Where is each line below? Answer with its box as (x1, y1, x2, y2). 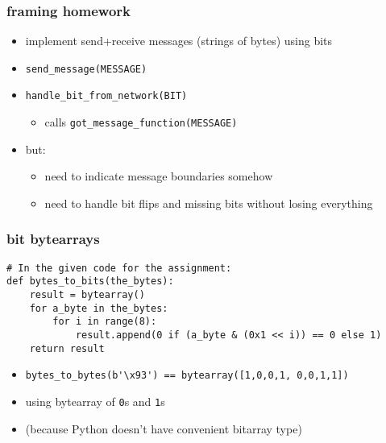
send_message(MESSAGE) (25, 63, 147, 75)
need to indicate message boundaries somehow (44, 168, 273, 184)
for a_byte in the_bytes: (29, 302, 168, 314)
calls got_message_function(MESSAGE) (44, 114, 238, 130)
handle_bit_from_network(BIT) (25, 90, 188, 102)
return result (29, 342, 105, 354)
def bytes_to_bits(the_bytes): (6, 275, 174, 288)
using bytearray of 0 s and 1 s (25, 393, 165, 410)
